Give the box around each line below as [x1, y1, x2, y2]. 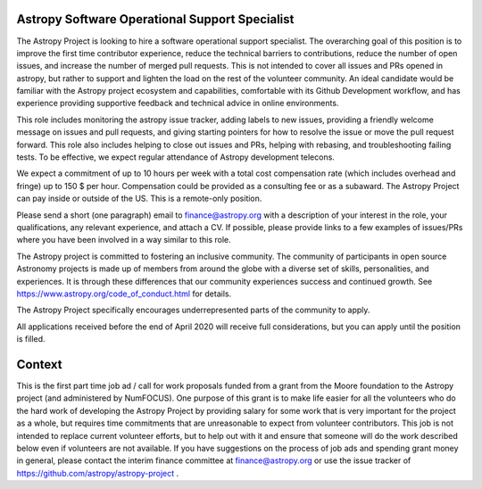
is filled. [16, 334, 46, 344]
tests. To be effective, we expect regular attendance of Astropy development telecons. [16, 152, 335, 162]
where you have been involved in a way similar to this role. [16, 235, 231, 245]
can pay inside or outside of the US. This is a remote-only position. [16, 193, 262, 204]
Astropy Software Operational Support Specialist [16, 12, 295, 27]
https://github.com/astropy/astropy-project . [16, 468, 179, 478]
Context [16, 357, 62, 372]
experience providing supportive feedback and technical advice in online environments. [16, 98, 339, 109]
